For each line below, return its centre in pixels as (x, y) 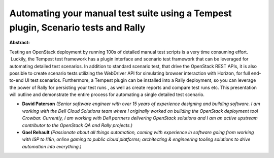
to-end (16, 80)
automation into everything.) (52, 146)
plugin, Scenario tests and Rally (77, 27)
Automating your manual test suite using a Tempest (121, 13)
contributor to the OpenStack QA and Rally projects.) (77, 125)
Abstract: (20, 43)
